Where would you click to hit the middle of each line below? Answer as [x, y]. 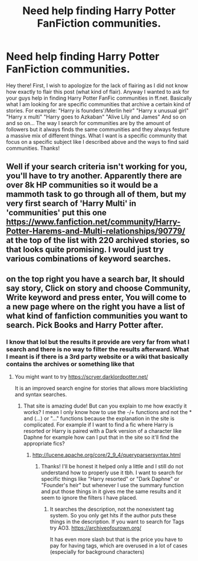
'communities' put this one [57, 213]
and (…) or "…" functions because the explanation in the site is [99, 419]
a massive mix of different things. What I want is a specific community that [97, 135]
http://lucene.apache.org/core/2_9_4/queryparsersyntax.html [106, 455]
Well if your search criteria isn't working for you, [97, 167]
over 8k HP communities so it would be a [82, 185]
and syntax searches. [41, 395]
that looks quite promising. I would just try [85, 250]
